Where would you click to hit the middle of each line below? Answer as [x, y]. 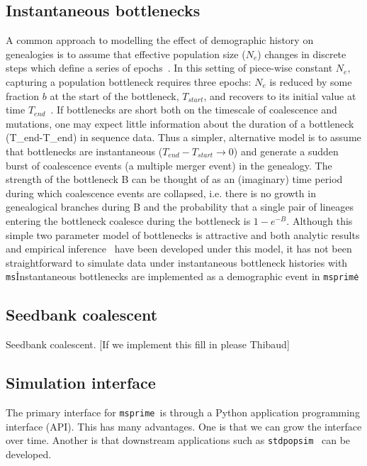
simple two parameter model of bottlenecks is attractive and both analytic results [183, 234]
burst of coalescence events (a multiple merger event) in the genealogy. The [169, 165]
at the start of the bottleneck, [114, 95]
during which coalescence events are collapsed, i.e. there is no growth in [161, 193]
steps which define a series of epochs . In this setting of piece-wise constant [169, 68]
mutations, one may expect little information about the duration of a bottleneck [180, 123]
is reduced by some [311, 81]
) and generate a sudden [286, 151]
